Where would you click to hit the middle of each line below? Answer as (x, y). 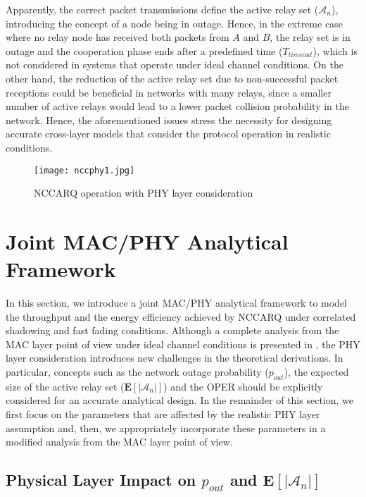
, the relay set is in (310, 37)
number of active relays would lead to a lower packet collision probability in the (177, 106)
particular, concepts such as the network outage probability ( (137, 372)
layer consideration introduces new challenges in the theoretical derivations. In (175, 358)
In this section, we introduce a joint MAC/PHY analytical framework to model (177, 303)
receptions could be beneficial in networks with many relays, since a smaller (169, 92)
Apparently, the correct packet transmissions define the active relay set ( (162, 9)
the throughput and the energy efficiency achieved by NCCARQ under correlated (181, 316)
